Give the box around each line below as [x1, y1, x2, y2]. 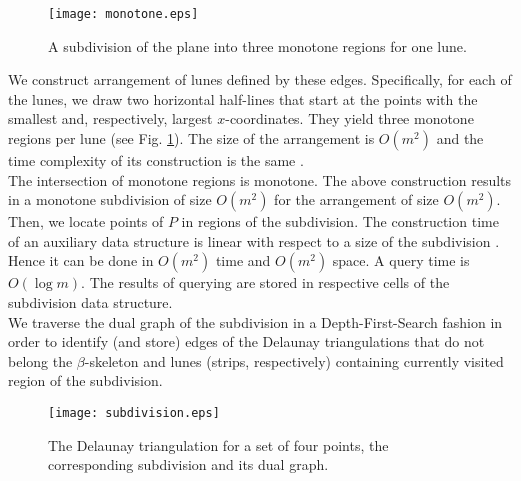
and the [436, 128, 484, 149]
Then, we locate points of [8, 211, 164, 232]
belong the [8, 350, 73, 371]
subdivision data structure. [8, 292, 173, 312]
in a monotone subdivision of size [8, 189, 212, 210]
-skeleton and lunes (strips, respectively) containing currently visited [84, 350, 504, 371]
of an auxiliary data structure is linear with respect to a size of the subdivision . [8, 230, 500, 251]
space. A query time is [332, 250, 470, 271]
